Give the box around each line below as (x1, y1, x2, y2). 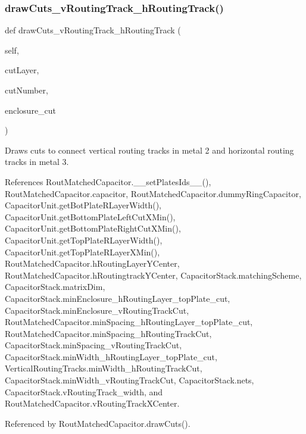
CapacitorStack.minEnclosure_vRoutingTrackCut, (5, 304, 189, 316)
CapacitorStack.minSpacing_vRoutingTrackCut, (5, 339, 182, 351)
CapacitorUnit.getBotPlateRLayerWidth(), (5, 199, 162, 211)
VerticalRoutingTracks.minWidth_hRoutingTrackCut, (5, 362, 202, 374)
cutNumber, (5, 84, 48, 96)
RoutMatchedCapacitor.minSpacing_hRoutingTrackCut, (5, 327, 212, 339)
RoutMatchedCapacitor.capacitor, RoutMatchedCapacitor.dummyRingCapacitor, (5, 187, 301, 199)
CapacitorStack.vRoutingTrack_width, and (5, 385, 163, 398)
